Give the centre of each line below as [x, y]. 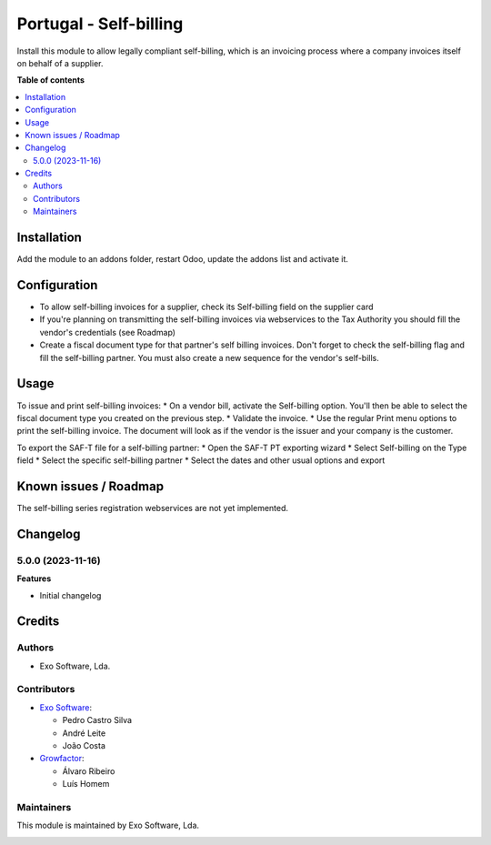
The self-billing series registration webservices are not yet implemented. [153, 508]
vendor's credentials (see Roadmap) [108, 332]
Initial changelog [70, 595]
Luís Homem [86, 784]
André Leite [84, 733]
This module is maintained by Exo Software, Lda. [108, 825]
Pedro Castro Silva [97, 720]
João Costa [84, 745]
